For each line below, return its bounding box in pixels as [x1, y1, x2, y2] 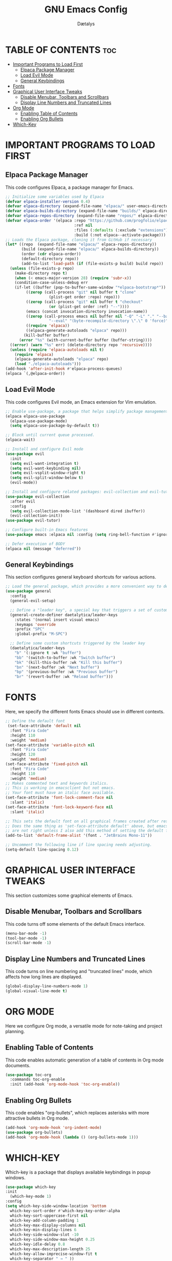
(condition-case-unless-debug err [14, 280, 88, 285]
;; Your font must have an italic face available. [5, 790, 116, 796]
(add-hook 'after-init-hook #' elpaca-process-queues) [5, 366, 123, 371]
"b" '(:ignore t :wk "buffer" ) [14, 650, 81, 655]
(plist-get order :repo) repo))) [49, 295, 120, 300]
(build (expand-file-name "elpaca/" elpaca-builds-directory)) [21, 247, 159, 252]
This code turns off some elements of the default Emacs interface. [5, 921, 145, 927]
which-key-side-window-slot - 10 [10, 1232, 79, 1237]
